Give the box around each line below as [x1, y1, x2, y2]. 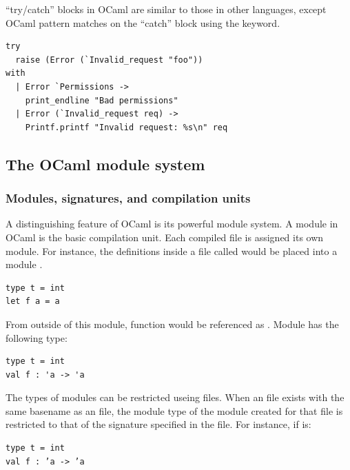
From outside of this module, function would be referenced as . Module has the [6, 316, 339, 331]
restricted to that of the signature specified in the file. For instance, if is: [6, 417, 311, 431]
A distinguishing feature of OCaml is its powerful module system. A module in [6, 216, 338, 231]
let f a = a [6, 296, 60, 307]
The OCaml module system [6, 153, 205, 174]
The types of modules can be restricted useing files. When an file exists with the [6, 390, 344, 405]
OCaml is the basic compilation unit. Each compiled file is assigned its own [6, 229, 324, 244]
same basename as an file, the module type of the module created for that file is [6, 403, 343, 418]
